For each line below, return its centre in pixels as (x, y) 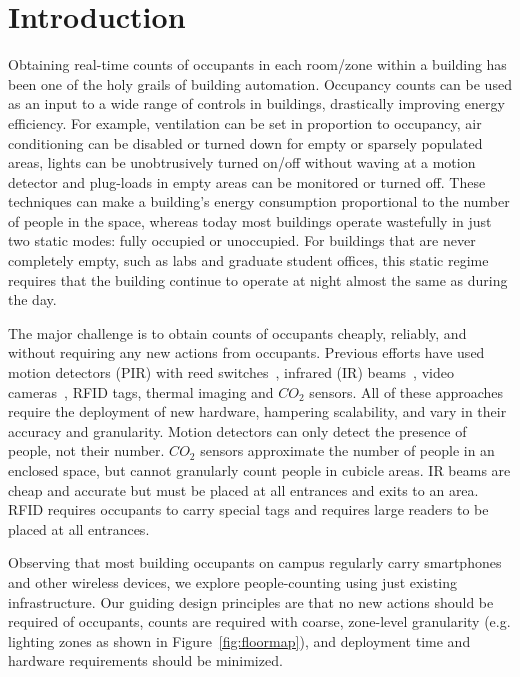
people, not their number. (86, 450)
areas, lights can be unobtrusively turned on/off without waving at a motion (242, 162)
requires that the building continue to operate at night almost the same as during (258, 279)
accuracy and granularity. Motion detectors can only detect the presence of (237, 430)
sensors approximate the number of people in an (347, 450)
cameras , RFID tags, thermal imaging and (141, 391)
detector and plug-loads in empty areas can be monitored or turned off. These (247, 181)
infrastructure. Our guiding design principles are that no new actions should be (251, 601)
